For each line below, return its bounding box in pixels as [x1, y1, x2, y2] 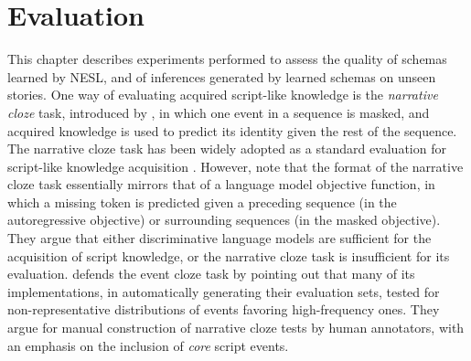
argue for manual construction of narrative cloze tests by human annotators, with [7, 318, 465, 337]
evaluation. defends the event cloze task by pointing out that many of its [7, 264, 415, 283]
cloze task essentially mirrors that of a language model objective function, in [7, 175, 435, 194]
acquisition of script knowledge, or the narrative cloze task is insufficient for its [7, 246, 450, 265]
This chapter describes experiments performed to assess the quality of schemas [7, 49, 447, 69]
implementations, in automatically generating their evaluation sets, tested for [7, 281, 440, 301]
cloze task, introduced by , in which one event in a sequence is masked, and [7, 102, 430, 122]
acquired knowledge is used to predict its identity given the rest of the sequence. [7, 121, 457, 140]
